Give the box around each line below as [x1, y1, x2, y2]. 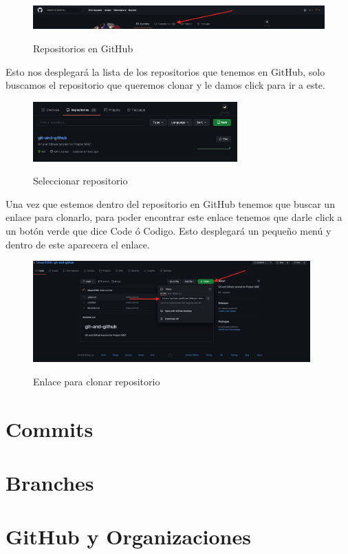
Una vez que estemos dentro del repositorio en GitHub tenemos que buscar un [6, 196, 335, 211]
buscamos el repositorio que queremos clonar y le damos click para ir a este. [6, 78, 325, 92]
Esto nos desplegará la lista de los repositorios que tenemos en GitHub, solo [6, 64, 325, 78]
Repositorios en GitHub [33, 41, 133, 55]
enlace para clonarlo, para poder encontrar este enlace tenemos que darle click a [6, 210, 342, 224]
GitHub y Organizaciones [6, 522, 251, 551]
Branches [6, 469, 94, 497]
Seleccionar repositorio [33, 173, 128, 188]
